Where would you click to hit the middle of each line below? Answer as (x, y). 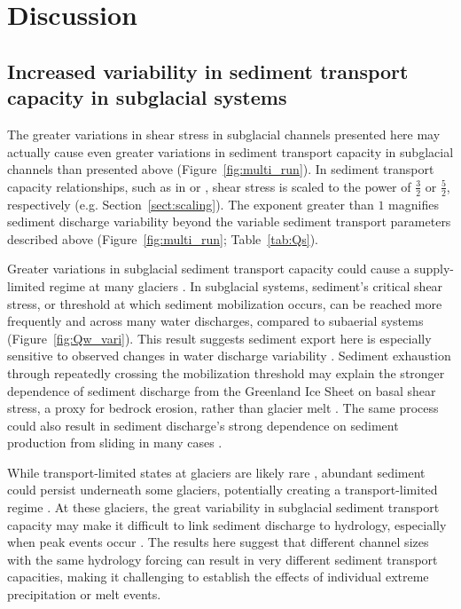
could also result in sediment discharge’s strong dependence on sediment (203, 425)
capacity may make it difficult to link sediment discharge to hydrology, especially (227, 524)
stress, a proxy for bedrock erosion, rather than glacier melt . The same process (223, 408)
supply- (434, 269)
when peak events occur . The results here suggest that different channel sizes (218, 542)
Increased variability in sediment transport (208, 71)
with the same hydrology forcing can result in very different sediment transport (223, 559)
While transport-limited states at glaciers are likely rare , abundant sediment (216, 472)
